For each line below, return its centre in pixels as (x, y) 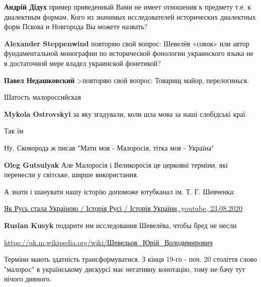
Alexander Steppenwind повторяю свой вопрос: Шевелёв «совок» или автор (127, 43)
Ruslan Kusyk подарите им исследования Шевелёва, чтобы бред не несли (120, 225)
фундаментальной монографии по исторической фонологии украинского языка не (129, 53)
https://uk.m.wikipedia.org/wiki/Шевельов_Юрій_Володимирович (108, 242)
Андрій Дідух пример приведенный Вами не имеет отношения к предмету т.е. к (128, 7)
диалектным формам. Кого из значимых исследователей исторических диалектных (130, 16)
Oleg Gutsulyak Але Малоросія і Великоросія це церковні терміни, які (116, 164)
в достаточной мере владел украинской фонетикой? (82, 63)
